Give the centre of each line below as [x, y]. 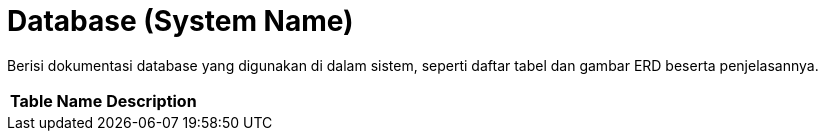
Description [151, 100]
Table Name [56, 100]
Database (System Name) [180, 21]
